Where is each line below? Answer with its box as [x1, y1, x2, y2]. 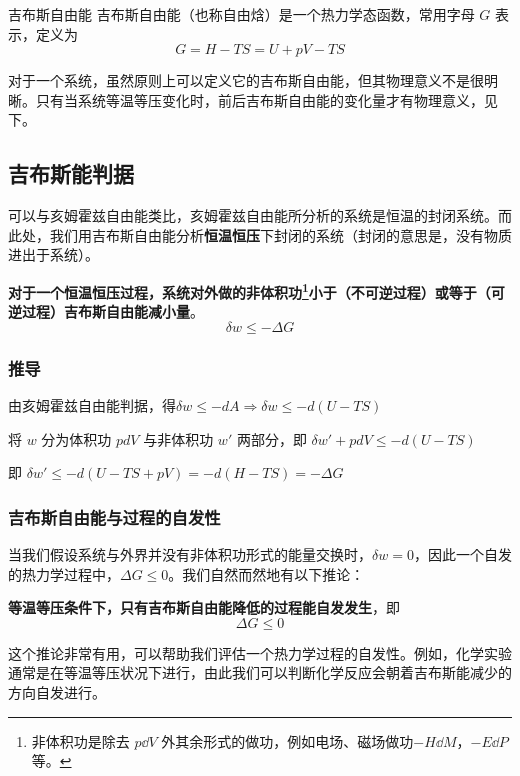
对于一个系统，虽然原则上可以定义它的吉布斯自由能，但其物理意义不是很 [8, 70, 484, 91]
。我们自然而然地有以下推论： [168, 563, 365, 584]
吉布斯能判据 [8, 158, 134, 189]
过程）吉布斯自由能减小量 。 [21, 301, 204, 322]
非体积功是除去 [31, 730, 130, 751]
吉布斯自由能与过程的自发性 [8, 504, 221, 529]
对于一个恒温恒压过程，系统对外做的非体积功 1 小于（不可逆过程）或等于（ [8, 278, 491, 302]
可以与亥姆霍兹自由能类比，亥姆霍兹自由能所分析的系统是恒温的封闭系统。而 [8, 205, 512, 226]
